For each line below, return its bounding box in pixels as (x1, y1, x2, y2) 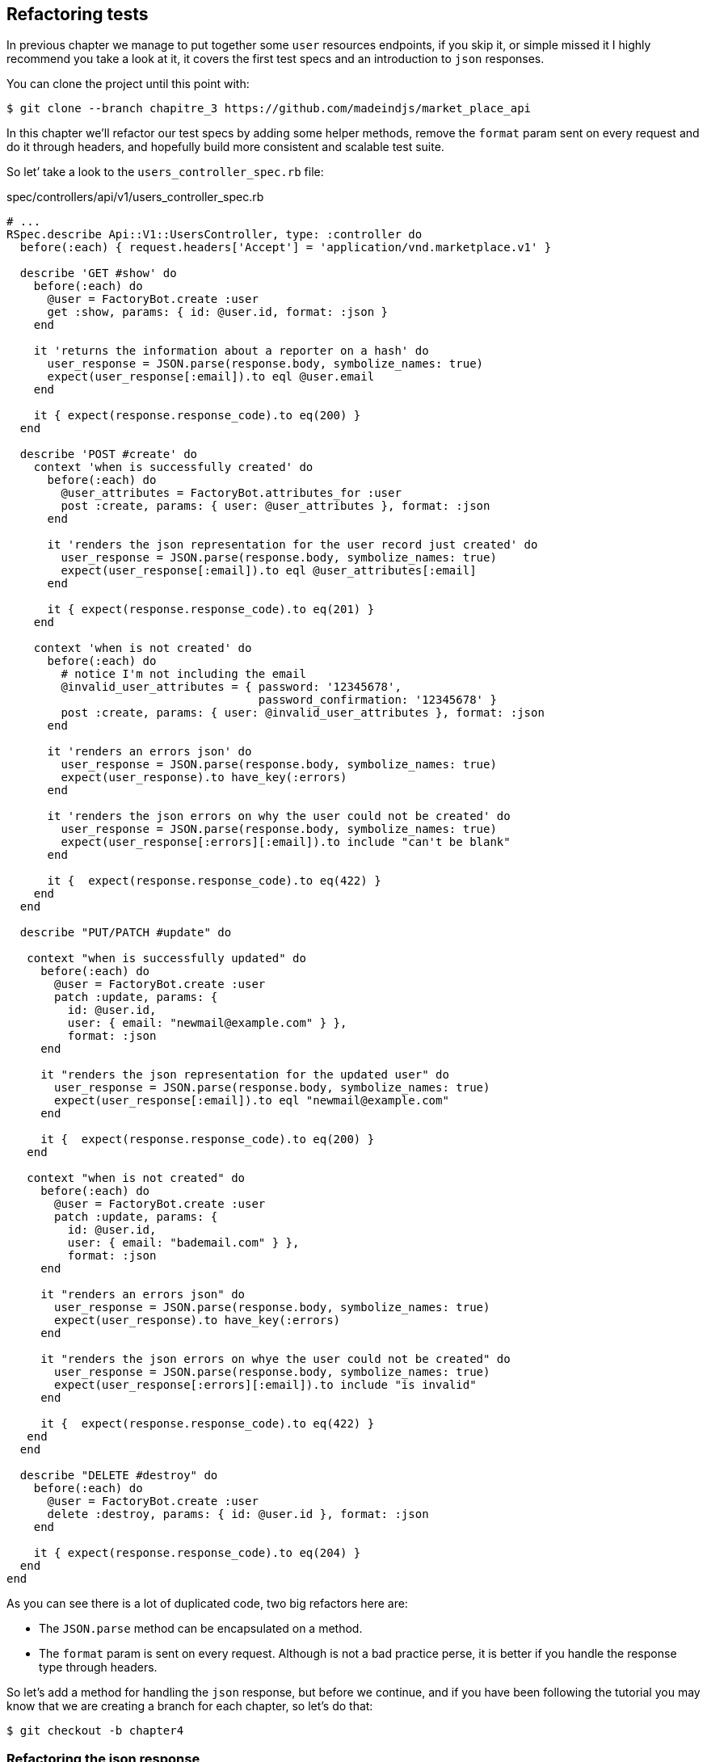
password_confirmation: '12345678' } (258, 693, 497, 707)
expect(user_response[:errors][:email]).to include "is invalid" (54, 1378, 477, 1392)
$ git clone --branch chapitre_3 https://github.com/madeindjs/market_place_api (6, 102, 532, 116)
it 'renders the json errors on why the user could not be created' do (47, 810, 511, 823)
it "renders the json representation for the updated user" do (40, 1068, 449, 1082)
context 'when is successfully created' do (33, 460, 314, 474)
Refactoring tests (6, 4, 149, 24)
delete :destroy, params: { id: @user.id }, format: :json (47, 1508, 429, 1521)
